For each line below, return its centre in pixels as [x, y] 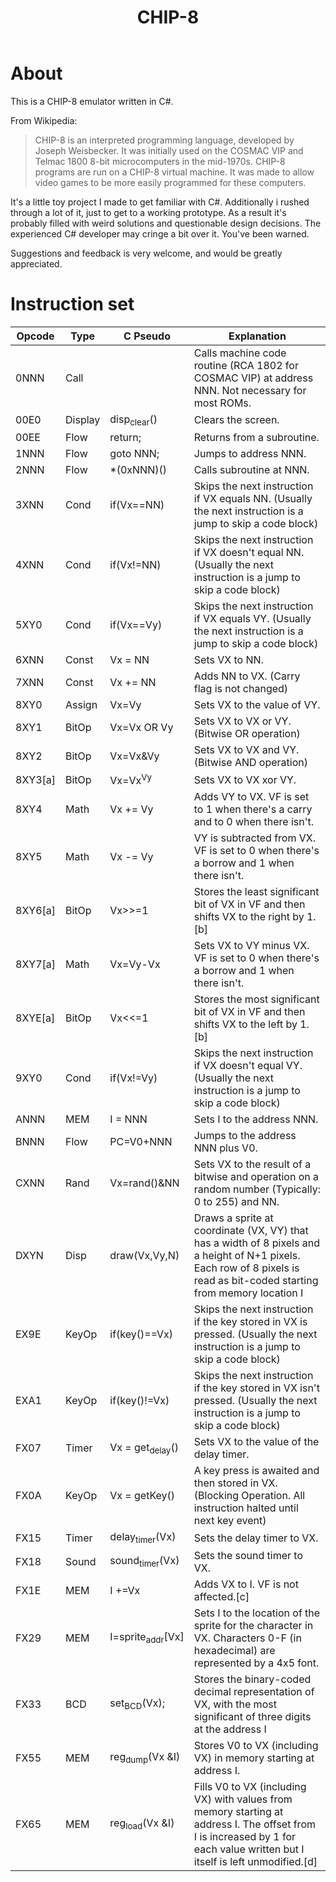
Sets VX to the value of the [256, 1442]
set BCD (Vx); [137, 1704]
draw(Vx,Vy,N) [144, 1256]
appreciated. [36, 263]
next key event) [230, 1521]
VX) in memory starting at [254, 1758]
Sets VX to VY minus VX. [251, 946]
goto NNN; [134, 454]
